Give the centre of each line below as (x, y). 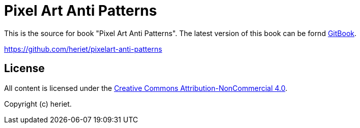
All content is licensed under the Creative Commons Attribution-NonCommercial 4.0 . (146, 88)
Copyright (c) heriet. (38, 104)
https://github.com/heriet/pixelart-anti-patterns (83, 49)
